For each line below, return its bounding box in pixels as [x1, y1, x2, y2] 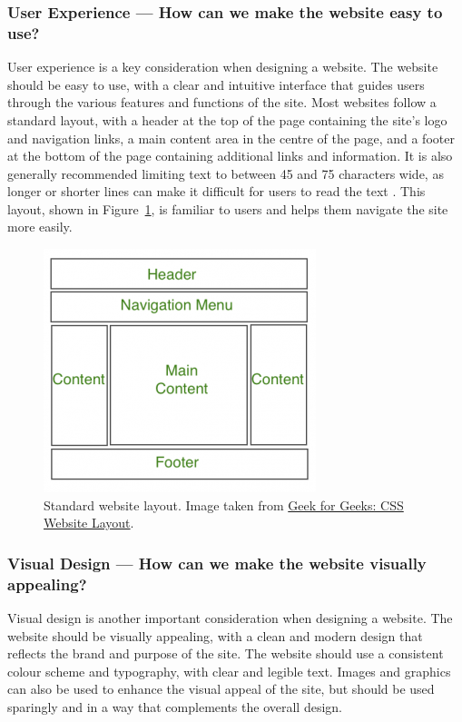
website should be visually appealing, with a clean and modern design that [7, 626, 423, 645]
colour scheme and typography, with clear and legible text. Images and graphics [7, 661, 451, 680]
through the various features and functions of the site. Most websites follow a [7, 93, 437, 112]
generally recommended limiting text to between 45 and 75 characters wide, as [7, 163, 444, 183]
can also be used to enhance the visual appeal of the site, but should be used [7, 679, 435, 698]
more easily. [7, 217, 73, 236]
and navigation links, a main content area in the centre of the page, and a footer [7, 128, 455, 147]
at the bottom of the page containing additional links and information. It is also [7, 146, 453, 165]
